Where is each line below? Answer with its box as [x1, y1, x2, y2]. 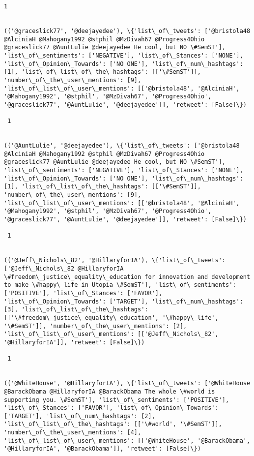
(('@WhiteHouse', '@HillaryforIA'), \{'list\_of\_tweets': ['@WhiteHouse [4, 380, 251, 387]
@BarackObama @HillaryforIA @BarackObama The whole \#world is [4, 388, 215, 395]
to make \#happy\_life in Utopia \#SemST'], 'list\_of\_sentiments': [4, 281, 236, 289]
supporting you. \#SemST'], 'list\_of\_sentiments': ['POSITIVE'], [4, 396, 229, 403]
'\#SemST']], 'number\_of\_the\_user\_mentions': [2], [4, 322, 187, 330]
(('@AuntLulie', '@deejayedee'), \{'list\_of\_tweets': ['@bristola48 [4, 142, 240, 150]
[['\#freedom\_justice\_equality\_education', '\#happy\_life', [4, 314, 219, 321]
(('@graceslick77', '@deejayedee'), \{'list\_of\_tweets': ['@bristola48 [4, 27, 251, 34]
